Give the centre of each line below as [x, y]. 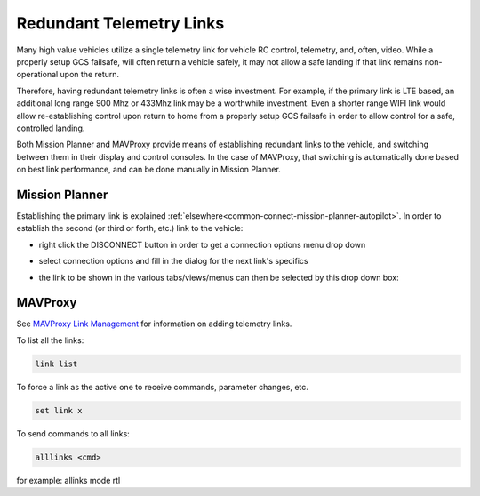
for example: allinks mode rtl [68, 480]
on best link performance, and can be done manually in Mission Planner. [149, 170]
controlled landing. [51, 128]
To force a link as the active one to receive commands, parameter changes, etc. [162, 387]
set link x [59, 410]
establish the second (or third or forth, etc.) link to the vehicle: [130, 228]
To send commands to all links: [73, 433]
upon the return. [90, 75]
